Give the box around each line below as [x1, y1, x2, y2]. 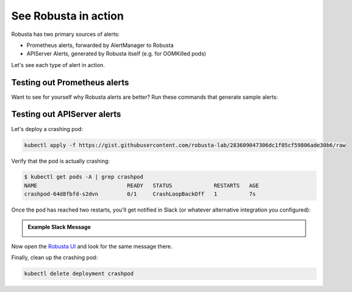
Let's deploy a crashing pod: [11, 125, 84, 132]
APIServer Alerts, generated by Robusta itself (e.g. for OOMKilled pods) [26, 50, 207, 57]
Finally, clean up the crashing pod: [11, 254, 98, 262]
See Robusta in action [11, 9, 124, 23]
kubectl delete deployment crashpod [24, 270, 134, 277]
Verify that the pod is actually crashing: [11, 157, 110, 165]
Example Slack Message [27, 223, 91, 230]
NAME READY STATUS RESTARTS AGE [24, 182, 259, 189]
